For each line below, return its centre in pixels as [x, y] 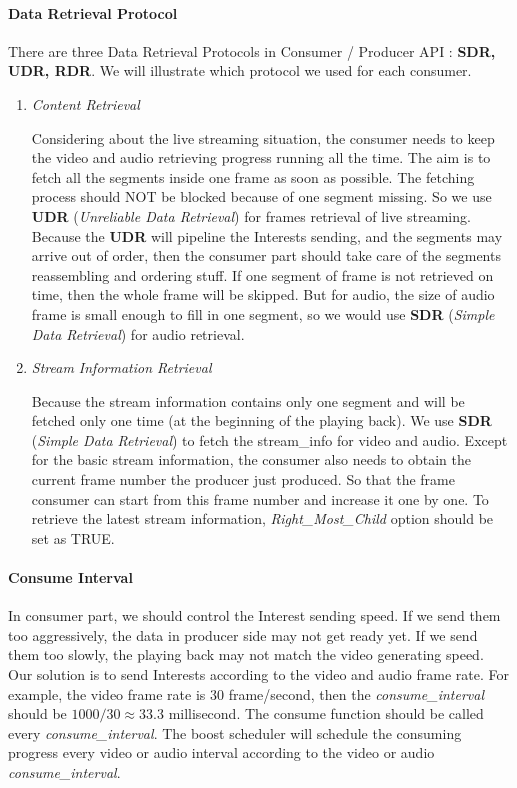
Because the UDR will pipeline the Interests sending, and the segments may [267, 235]
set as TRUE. [73, 537]
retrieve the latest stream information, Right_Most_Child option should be [262, 518]
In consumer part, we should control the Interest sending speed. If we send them [254, 615]
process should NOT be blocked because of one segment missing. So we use [261, 196]
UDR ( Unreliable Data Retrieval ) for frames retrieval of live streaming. [251, 215]
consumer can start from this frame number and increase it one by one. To [260, 498]
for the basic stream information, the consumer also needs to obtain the [251, 459]
